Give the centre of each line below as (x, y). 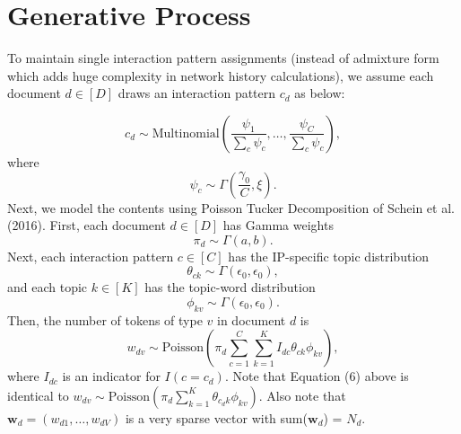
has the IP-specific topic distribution (329, 256)
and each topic (48, 287)
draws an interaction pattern (197, 93)
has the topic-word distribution (230, 287)
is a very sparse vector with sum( (216, 417)
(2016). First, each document (87, 225)
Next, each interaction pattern (91, 256)
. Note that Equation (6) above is (317, 376)
